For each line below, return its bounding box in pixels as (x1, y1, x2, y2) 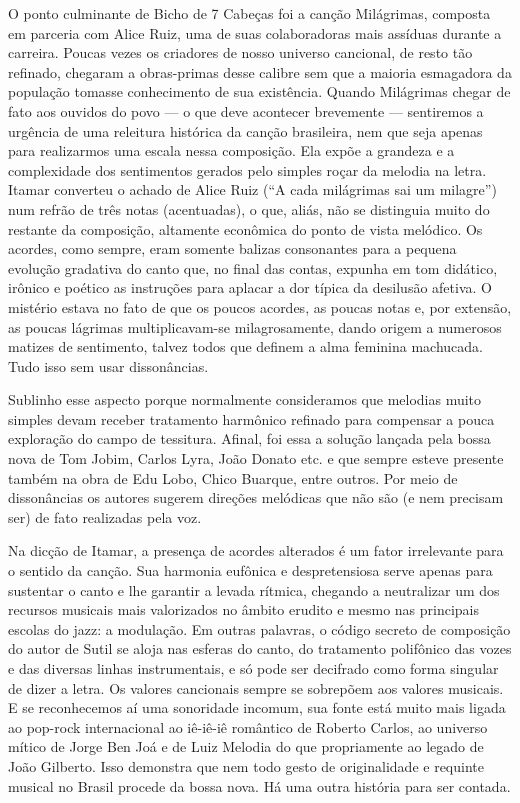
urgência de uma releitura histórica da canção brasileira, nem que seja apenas (8, 120, 483, 141)
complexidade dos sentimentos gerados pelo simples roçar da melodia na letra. (8, 159, 487, 180)
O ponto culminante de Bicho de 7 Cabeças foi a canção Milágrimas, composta (8, 3, 491, 23)
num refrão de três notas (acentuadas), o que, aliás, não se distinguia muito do (8, 198, 490, 219)
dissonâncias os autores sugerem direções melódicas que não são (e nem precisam (8, 487, 504, 508)
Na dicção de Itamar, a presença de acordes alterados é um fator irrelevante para (8, 540, 504, 561)
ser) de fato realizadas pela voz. (8, 506, 202, 527)
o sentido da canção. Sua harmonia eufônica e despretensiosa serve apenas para (8, 560, 493, 581)
